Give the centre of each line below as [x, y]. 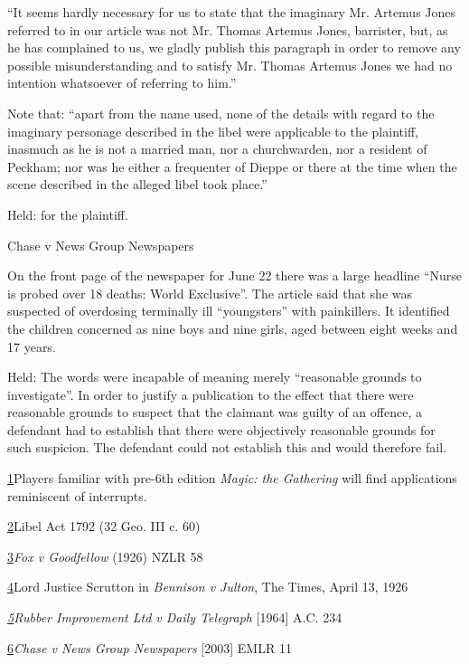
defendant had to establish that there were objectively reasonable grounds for [221, 429]
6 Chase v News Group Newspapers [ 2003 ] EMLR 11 [150, 647]
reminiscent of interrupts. [77, 495]
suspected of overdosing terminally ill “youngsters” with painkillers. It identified [229, 311]
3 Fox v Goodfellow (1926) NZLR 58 [105, 556]
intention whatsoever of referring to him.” [122, 83]
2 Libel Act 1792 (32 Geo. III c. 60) [104, 526]
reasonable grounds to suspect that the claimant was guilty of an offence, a [215, 412]
